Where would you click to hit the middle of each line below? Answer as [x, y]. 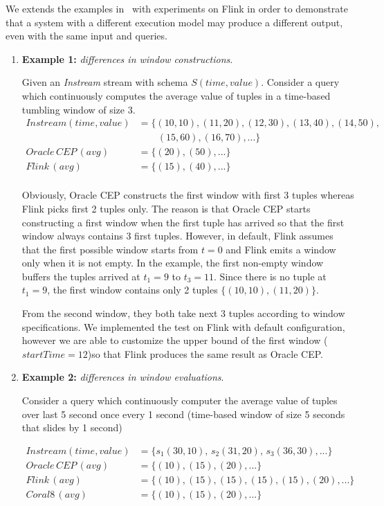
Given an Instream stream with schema [105, 82]
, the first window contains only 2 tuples [132, 290]
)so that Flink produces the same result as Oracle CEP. [205, 353]
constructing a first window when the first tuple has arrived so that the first [183, 222]
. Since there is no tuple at [270, 276]
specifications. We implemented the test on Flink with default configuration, [183, 326]
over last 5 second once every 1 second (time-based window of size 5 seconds [183, 414]
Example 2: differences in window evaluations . [123, 377]
